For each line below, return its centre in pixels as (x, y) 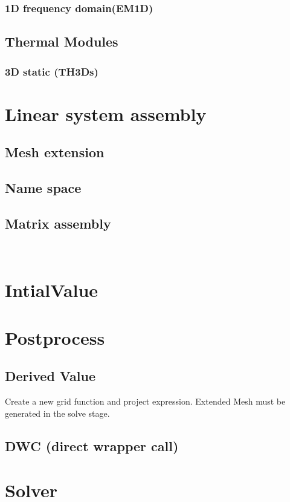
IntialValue (52, 290)
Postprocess (55, 337)
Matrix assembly (58, 223)
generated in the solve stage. (57, 413)
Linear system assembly (106, 113)
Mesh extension (55, 152)
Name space (43, 188)
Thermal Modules (62, 41)
